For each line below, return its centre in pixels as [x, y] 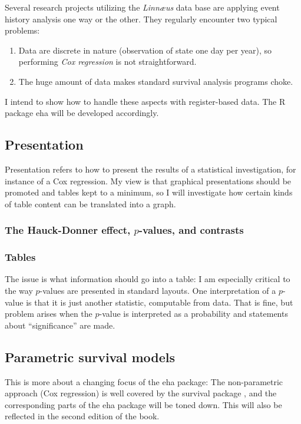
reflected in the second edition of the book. [82, 416]
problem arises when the [49, 314]
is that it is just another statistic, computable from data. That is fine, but [160, 302]
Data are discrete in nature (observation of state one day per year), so [145, 50]
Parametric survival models [90, 357]
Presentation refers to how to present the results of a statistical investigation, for [150, 169]
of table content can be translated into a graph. [90, 203]
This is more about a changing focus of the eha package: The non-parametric [144, 381]
